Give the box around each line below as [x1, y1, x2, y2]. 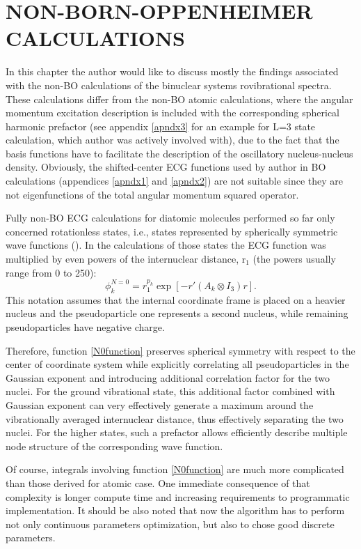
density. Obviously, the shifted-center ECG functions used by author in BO [6, 160, 326, 174]
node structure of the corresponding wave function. [6, 438, 223, 453]
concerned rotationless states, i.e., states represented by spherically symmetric [6, 224, 338, 238]
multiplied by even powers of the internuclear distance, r [6, 252, 246, 266]
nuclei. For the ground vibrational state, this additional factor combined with [6, 384, 335, 399]
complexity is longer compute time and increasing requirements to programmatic [6, 489, 350, 504]
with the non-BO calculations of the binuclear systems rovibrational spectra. [6, 77, 332, 92]
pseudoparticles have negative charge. [6, 319, 165, 334]
